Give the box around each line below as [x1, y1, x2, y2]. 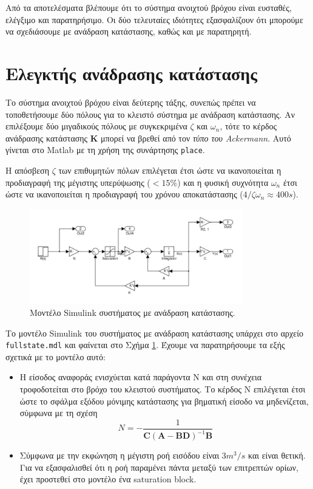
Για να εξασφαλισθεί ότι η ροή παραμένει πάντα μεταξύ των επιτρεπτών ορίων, [19, 460, 298, 473]
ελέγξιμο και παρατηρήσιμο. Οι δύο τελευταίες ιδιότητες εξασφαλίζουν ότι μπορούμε [5, 13, 303, 26]
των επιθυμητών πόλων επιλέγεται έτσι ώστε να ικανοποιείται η [58, 163, 281, 176]
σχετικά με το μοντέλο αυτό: [5, 350, 106, 363]
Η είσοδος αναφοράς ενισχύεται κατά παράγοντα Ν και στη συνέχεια [19, 371, 262, 383]
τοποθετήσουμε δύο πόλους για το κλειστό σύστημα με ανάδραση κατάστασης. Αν [5, 108, 295, 120]
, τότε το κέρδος [220, 120, 277, 132]
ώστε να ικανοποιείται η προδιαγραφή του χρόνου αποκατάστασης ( [5, 188, 243, 200]
